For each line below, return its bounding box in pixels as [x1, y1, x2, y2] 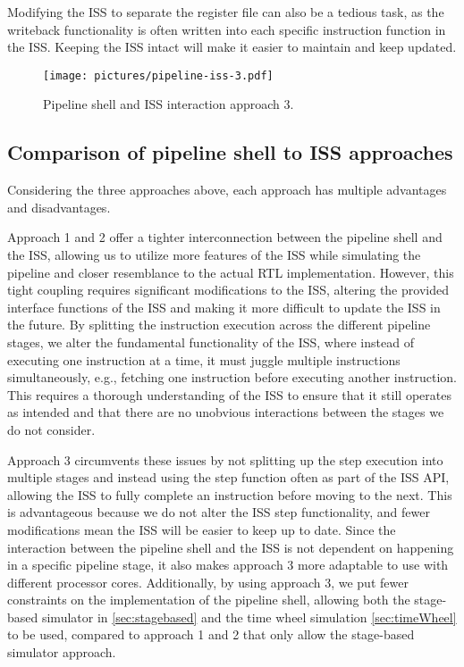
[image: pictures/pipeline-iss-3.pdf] [43, 69, 274, 82]
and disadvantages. [7, 197, 111, 216]
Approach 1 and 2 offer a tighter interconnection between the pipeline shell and [7, 228, 443, 246]
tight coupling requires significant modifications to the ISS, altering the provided [7, 280, 449, 299]
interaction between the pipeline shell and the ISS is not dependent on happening [7, 538, 454, 556]
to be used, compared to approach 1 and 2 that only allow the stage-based [7, 625, 415, 644]
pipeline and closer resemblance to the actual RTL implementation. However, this [7, 263, 454, 281]
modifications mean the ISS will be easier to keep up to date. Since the [7, 520, 396, 538]
